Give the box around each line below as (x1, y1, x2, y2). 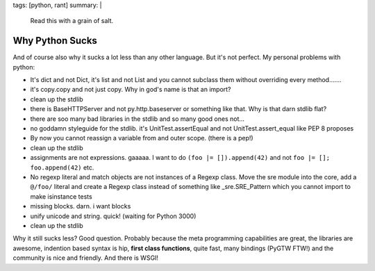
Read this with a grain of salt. (30, 17, 114, 25)
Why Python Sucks (12, 35, 97, 47)
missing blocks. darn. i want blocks (30, 202, 131, 211)
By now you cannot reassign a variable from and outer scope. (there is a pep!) (30, 134, 253, 142)
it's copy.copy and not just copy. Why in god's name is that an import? (30, 85, 232, 94)
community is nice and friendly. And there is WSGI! (12, 254, 159, 262)
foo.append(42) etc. (30, 163, 94, 172)
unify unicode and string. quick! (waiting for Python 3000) (30, 212, 197, 220)
